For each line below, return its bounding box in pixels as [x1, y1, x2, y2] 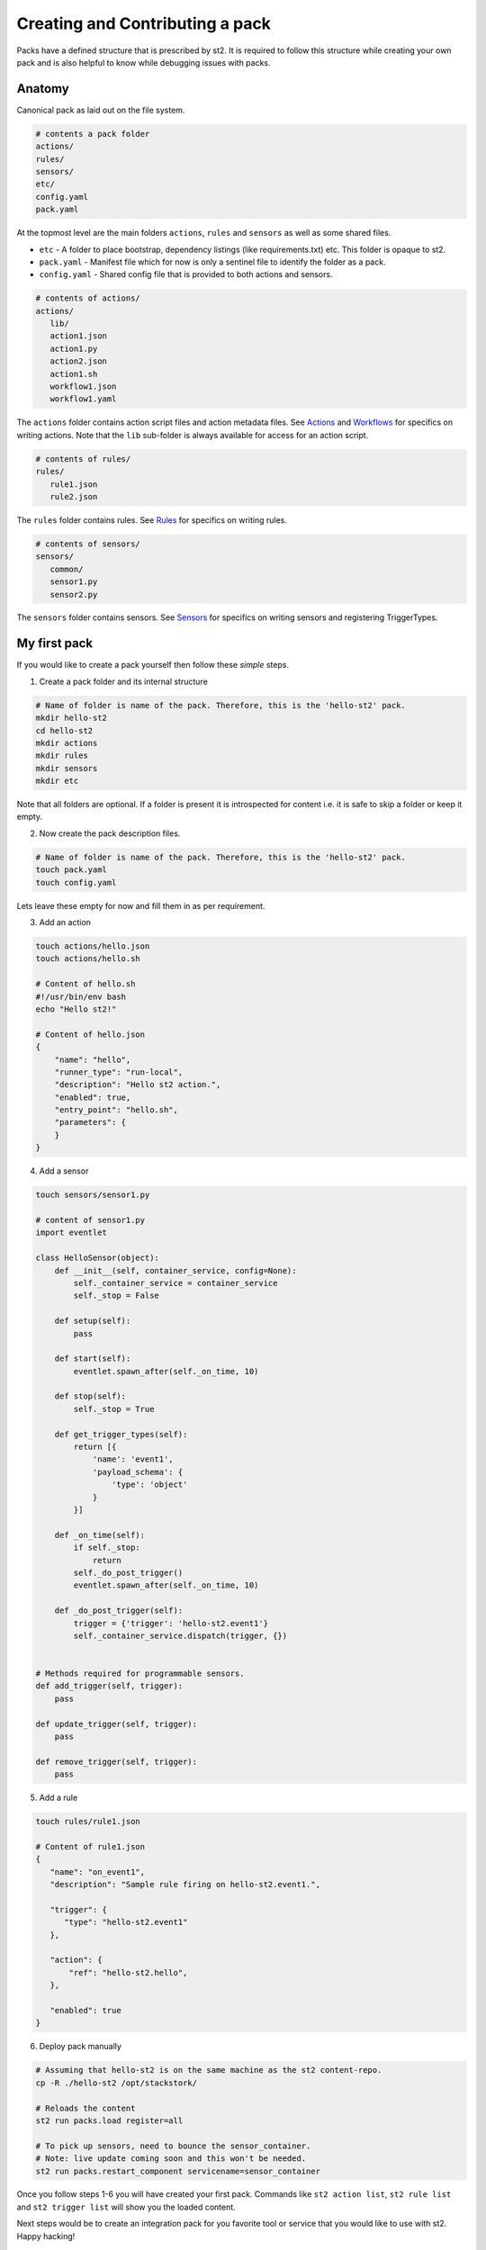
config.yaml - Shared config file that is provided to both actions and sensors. [39, 269, 333, 280]
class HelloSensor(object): [35, 1253, 159, 1264]
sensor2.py [49, 589, 98, 599]
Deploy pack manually [39, 2041, 121, 2052]
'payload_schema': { [92, 1467, 184, 1477]
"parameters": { [54, 1117, 126, 1128]
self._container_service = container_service [73, 1278, 278, 1288]
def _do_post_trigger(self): [54, 1606, 184, 1615]
